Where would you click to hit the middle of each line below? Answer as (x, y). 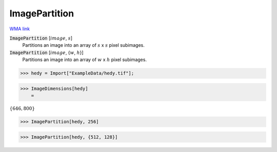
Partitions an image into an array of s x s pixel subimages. (83, 45)
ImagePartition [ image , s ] (41, 38)
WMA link (20, 29)
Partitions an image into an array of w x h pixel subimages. (85, 60)
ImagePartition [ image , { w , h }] (47, 52)
